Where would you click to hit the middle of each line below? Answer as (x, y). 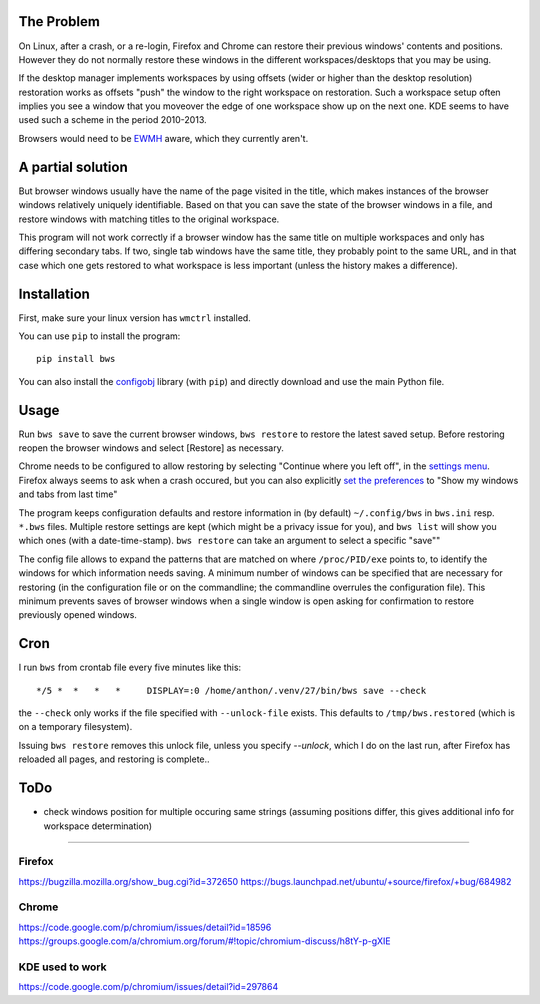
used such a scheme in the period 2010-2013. (112, 120)
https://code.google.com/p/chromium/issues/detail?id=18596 (145, 927)
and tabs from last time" (68, 494)
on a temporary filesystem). (75, 727)
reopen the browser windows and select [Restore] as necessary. (151, 448)
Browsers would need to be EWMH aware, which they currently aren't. (163, 138)
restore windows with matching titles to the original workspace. (149, 219)
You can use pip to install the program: (99, 336)
